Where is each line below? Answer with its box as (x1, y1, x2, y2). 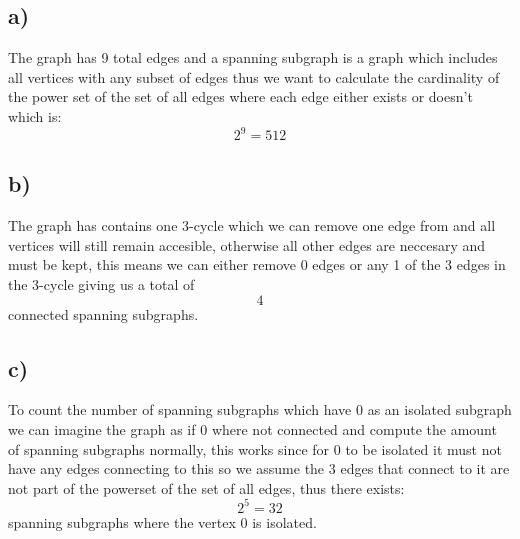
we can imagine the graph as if (8, 419, 196, 440)
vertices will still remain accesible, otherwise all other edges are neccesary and (8, 234, 486, 255)
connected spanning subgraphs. (8, 303, 199, 324)
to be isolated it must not (345, 438, 502, 459)
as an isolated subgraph (367, 399, 512, 420)
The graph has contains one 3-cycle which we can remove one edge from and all (8, 215, 496, 236)
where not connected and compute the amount (211, 419, 497, 440)
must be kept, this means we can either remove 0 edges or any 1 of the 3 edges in (8, 254, 506, 275)
